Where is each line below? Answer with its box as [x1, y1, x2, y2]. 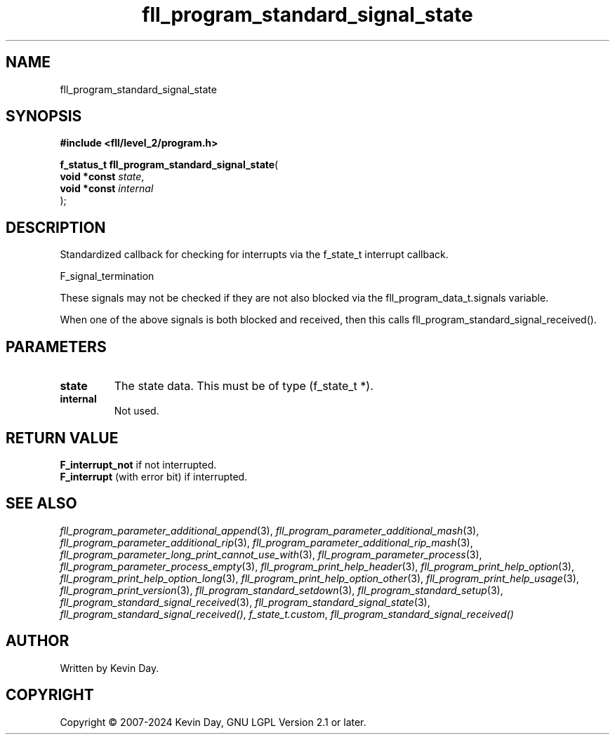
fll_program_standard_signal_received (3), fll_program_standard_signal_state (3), [60, 596, 430, 608]
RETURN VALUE [6, 429, 119, 447]
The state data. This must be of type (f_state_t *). [114, 379, 373, 393]
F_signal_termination [60, 270, 154, 283]
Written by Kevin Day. [60, 661, 159, 674]
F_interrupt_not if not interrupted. [60, 458, 217, 471]
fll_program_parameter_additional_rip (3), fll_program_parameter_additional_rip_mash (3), [60, 536, 473, 549]
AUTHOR [6, 632, 70, 650]
